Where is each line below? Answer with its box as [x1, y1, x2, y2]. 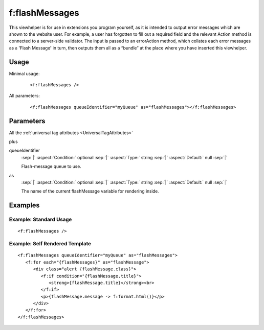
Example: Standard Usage [9, 216, 72, 223]
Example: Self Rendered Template [9, 240, 91, 247]
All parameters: [9, 93, 40, 99]
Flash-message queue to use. [21, 164, 82, 169]
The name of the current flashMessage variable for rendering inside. [21, 189, 159, 194]
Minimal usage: [9, 71, 40, 76]
